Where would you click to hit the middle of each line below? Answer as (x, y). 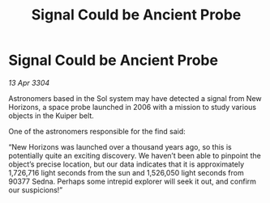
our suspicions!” (36, 190)
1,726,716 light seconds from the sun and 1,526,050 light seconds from (126, 172)
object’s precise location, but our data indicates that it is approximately (126, 164)
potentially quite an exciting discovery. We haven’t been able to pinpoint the (135, 155)
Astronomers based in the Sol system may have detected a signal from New (135, 98)
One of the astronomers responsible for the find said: (97, 131)
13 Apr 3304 (29, 82)
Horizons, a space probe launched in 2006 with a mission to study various (133, 107)
